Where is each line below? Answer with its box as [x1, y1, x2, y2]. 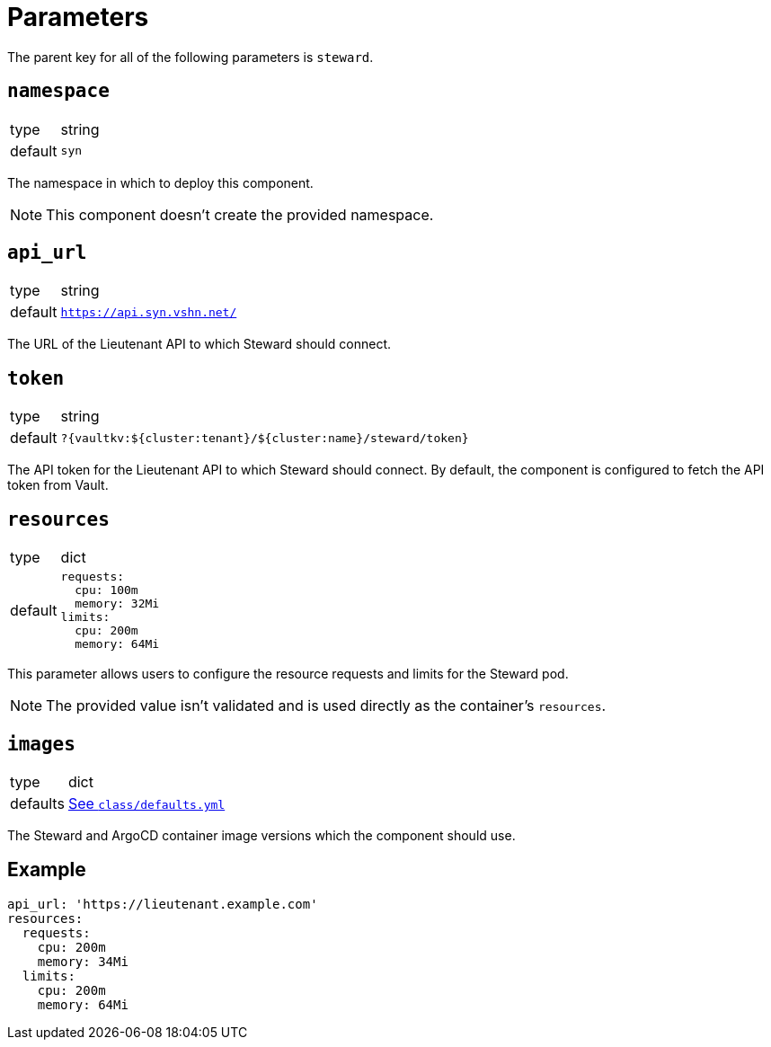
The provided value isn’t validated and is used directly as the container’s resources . [46, 697, 607, 715]
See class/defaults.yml [67, 794, 226, 812]
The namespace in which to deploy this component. [7, 174, 314, 191]
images [7, 732, 75, 755]
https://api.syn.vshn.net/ [60, 305, 237, 319]
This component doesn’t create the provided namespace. [46, 205, 434, 224]
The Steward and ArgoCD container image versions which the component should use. [7, 827, 516, 843]
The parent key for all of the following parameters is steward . [7, 49, 374, 65]
